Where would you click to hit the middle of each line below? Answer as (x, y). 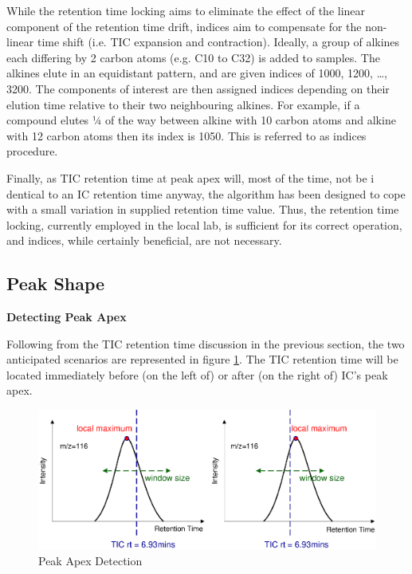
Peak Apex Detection (90, 560)
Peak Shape (56, 283)
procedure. (32, 151)
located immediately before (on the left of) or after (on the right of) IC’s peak (197, 374)
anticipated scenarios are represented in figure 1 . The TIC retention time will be (202, 359)
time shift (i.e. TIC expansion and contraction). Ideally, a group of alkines (218, 42)
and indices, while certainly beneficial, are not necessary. (144, 240)
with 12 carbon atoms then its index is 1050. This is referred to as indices (186, 135)
